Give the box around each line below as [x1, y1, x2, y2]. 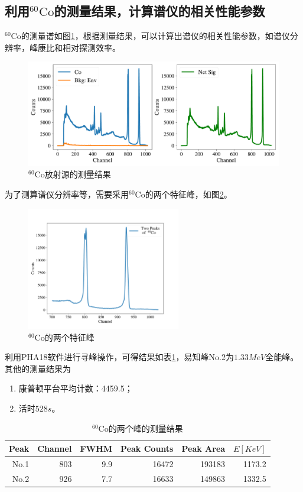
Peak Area [181, 442, 226, 455]
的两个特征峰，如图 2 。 [145, 187, 232, 200]
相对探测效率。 [62, 41, 120, 53]
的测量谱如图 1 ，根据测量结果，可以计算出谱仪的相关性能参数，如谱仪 [21, 30, 290, 42]
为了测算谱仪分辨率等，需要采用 [5, 187, 129, 200]
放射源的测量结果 [44, 168, 111, 180]
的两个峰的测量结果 [108, 422, 183, 434]
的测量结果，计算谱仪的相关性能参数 [54, 2, 265, 20]
